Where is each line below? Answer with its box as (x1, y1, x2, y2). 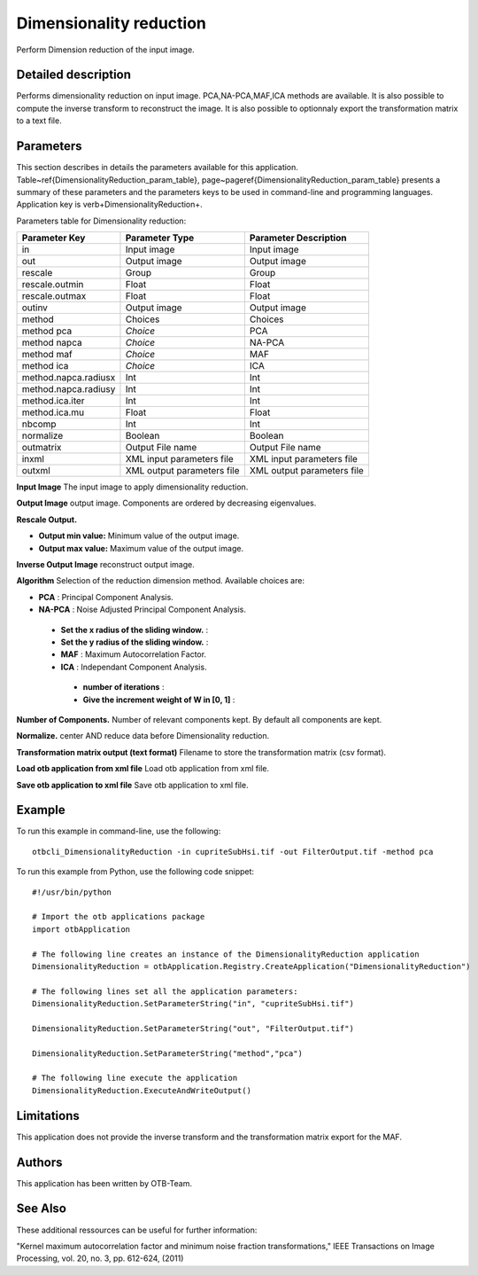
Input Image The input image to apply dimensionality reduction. (16, 481, 249, 492)
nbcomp (21, 418, 57, 430)
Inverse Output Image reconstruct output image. (16, 559, 195, 570)
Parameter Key (21, 231, 86, 244)
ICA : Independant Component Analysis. (60, 661, 207, 672)
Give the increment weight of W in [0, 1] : (82, 694, 235, 705)
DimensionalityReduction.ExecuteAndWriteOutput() (32, 1085, 252, 1095)
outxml (21, 465, 50, 477)
